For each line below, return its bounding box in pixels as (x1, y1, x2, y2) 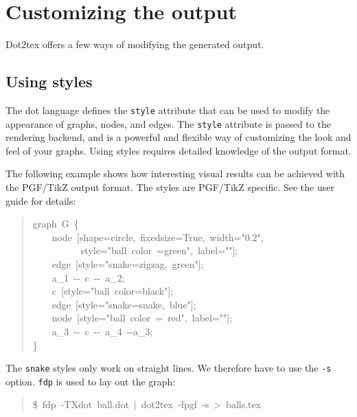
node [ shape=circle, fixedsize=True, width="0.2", (51, 229, 264, 244)
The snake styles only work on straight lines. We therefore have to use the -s (5, 361, 332, 375)
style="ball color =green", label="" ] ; (80, 243, 238, 258)
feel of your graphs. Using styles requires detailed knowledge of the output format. (5, 143, 352, 157)
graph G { (32, 216, 79, 231)
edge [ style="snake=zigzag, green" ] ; (51, 256, 204, 271)
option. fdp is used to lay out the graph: (5, 374, 176, 388)
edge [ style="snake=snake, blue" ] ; (51, 297, 196, 311)
